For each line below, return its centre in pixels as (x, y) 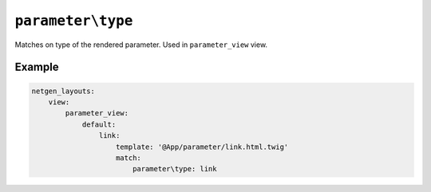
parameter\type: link (174, 169)
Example (37, 67)
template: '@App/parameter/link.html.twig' (202, 147)
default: (99, 124)
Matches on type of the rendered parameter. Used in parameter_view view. (141, 45)
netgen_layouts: (63, 91)
